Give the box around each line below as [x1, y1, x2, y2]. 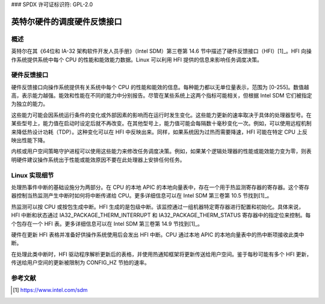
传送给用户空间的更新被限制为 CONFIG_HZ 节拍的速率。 [11, 259, 150, 266]
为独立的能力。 [11, 100, 48, 108]
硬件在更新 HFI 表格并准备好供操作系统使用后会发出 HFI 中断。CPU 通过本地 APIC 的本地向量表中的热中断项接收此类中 [11, 231, 305, 238]
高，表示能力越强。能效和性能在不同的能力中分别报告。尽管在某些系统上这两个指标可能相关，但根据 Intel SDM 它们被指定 [11, 92, 312, 99]
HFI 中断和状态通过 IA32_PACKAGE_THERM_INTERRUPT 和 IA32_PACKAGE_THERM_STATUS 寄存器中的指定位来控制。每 [11, 211, 311, 219]
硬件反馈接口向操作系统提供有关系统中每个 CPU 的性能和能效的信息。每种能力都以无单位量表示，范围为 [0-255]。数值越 [11, 83, 309, 90]
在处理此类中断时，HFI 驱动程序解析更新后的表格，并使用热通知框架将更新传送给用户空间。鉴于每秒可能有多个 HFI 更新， [11, 250, 312, 258]
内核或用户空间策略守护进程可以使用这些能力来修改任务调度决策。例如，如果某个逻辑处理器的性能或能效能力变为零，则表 [11, 147, 312, 155]
